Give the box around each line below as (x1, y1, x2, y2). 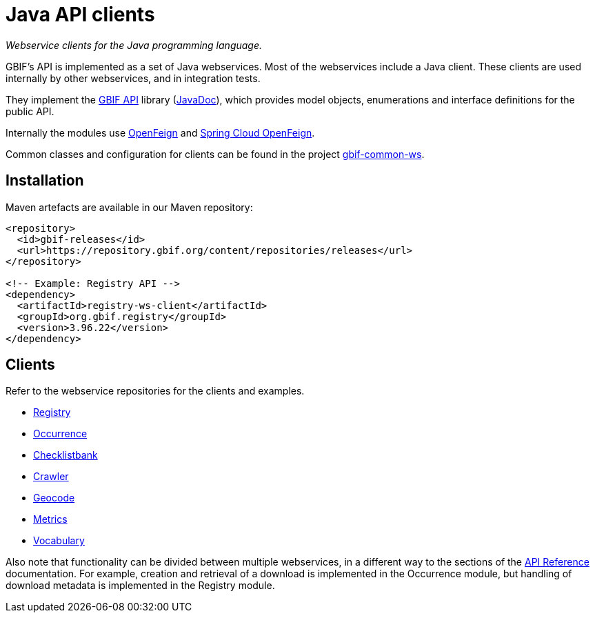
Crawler (33, 470, 69, 483)
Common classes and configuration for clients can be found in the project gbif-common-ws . (6, 148, 425, 160)
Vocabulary (33, 535, 85, 547)
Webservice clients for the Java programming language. (6, 39, 263, 51)
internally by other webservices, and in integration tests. (6, 72, 261, 84)
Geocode (33, 492, 75, 504)
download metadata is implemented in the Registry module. (6, 579, 275, 592)
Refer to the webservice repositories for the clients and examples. (6, 385, 305, 397)
